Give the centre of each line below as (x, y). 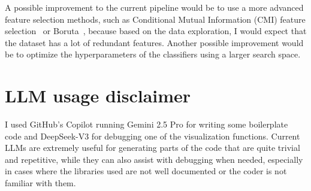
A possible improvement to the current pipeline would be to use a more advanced (154, 7)
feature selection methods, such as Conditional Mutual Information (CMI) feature (155, 19)
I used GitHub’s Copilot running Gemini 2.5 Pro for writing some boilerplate (147, 124)
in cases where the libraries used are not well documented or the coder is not (146, 171)
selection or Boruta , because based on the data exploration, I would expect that (156, 31)
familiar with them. (40, 183)
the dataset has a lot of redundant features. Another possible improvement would (154, 42)
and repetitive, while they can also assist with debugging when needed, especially (154, 159)
